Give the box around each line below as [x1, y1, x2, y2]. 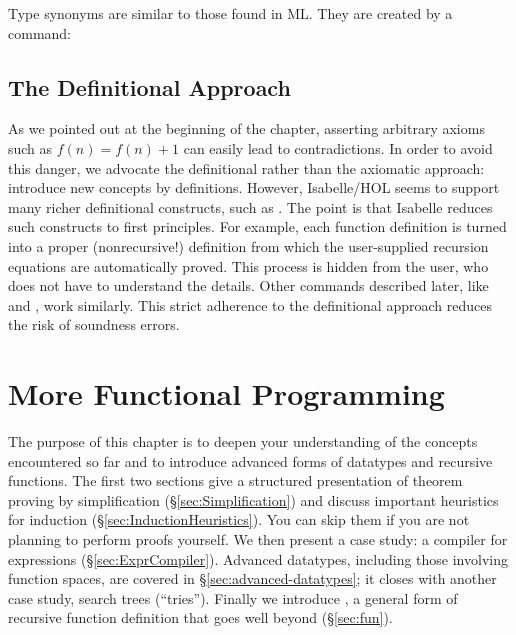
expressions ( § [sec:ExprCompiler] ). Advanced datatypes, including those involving [8, 548, 508, 569]
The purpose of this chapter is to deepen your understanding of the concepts [8, 431, 478, 452]
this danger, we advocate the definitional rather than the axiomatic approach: [8, 157, 485, 178]
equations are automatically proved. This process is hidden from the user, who [8, 255, 489, 276]
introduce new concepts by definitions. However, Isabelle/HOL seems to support [8, 177, 500, 198]
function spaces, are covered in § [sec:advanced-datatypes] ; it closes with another [8, 568, 497, 589]
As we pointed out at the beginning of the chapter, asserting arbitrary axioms [8, 118, 485, 139]
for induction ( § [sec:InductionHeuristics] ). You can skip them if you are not [8, 509, 470, 530]
